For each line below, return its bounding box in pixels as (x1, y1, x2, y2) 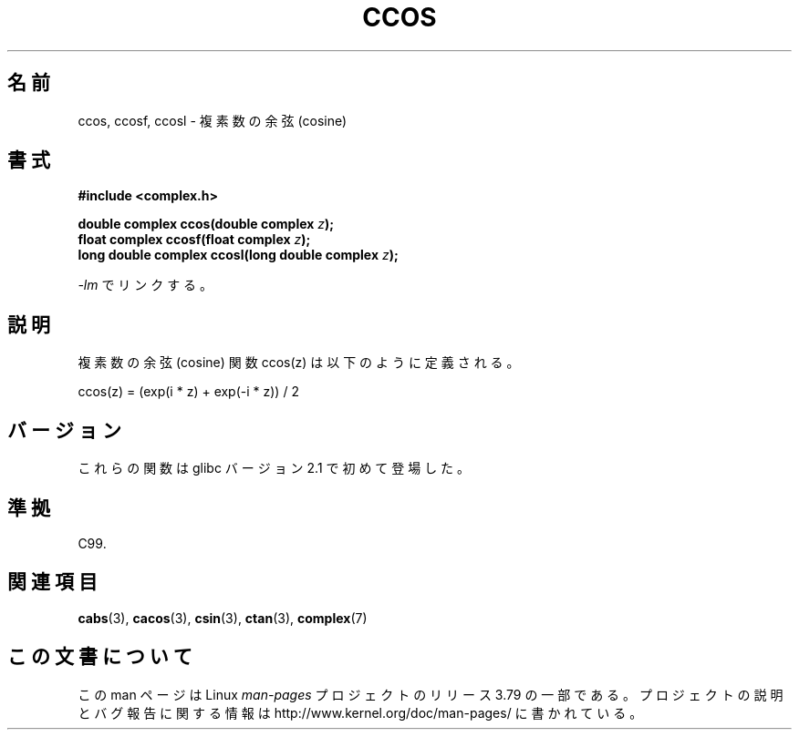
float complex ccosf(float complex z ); (78, 231, 311, 248)
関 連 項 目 (7, 570, 98, 594)
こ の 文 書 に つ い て (7, 645, 192, 669)
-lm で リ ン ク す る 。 (78, 277, 213, 293)
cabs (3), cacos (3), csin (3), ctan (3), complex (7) (78, 609, 368, 626)
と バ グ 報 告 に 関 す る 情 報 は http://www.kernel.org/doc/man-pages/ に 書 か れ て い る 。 (78, 704, 643, 721)
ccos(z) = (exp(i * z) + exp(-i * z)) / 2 (78, 384, 299, 400)
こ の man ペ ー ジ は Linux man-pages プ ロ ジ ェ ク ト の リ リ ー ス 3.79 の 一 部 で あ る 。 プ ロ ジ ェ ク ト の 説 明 (78, 686, 783, 702)
